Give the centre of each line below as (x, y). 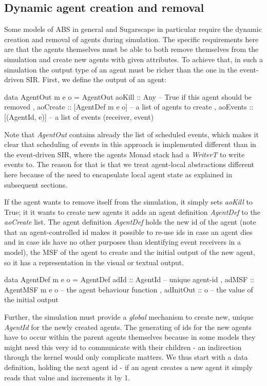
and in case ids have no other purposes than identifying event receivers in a (122, 242)
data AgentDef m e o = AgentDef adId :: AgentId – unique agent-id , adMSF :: (129, 279)
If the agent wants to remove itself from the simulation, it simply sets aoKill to (128, 202)
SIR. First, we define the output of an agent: (96, 79)
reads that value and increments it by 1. (67, 377)
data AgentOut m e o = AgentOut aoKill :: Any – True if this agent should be (128, 96)
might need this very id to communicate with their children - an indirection (123, 347)
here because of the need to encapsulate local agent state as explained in (118, 174)
